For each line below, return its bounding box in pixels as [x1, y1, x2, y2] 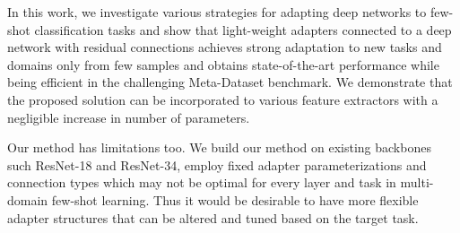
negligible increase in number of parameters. [7, 108, 250, 126]
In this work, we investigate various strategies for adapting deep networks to [7, 3, 427, 21]
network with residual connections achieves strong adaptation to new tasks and [7, 38, 442, 56]
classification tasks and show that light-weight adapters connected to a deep [34, 20, 452, 39]
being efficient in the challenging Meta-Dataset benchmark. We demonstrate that [7, 73, 453, 91]
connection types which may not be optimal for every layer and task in [7, 173, 396, 192]
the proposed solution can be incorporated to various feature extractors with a [7, 90, 438, 108]
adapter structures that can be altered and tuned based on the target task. [7, 208, 419, 227]
